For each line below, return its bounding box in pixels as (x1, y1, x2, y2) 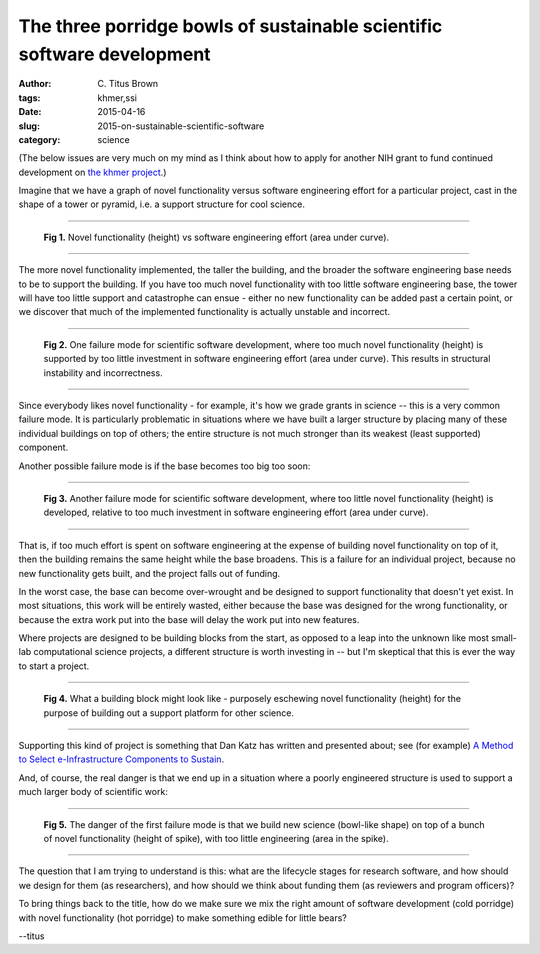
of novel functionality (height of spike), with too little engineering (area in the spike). (43, 832, 389, 844)
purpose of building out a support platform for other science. (43, 706, 295, 719)
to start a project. (18, 660, 90, 672)
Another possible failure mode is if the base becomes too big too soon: (18, 460, 311, 472)
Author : (18, 78, 52, 90)
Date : (18, 106, 42, 118)
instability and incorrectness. (43, 366, 164, 379)
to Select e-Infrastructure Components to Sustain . (18, 753, 225, 765)
